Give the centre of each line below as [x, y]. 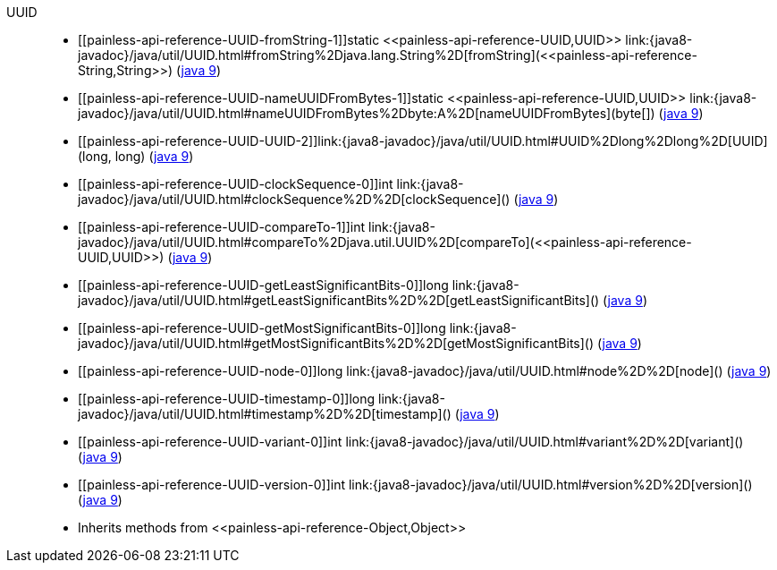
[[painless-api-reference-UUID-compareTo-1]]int [222, 227]
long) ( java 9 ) [154, 156]
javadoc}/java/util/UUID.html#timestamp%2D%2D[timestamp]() [265, 414]
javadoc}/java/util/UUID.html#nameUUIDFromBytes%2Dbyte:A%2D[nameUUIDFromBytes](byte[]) [367, 113]
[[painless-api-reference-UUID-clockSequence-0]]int [236, 184]
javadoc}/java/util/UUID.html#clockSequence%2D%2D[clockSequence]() [294, 199]
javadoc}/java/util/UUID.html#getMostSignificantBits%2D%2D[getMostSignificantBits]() [336, 343]
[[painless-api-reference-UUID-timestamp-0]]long [227, 399]
